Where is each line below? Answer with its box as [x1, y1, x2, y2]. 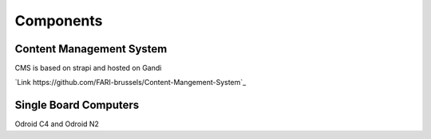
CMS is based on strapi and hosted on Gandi [14, 64, 162, 73]
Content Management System [14, 42, 168, 56]
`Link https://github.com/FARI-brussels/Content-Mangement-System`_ [14, 78, 247, 87]
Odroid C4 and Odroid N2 [14, 119, 100, 129]
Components [14, 12, 103, 29]
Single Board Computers [14, 98, 140, 112]
